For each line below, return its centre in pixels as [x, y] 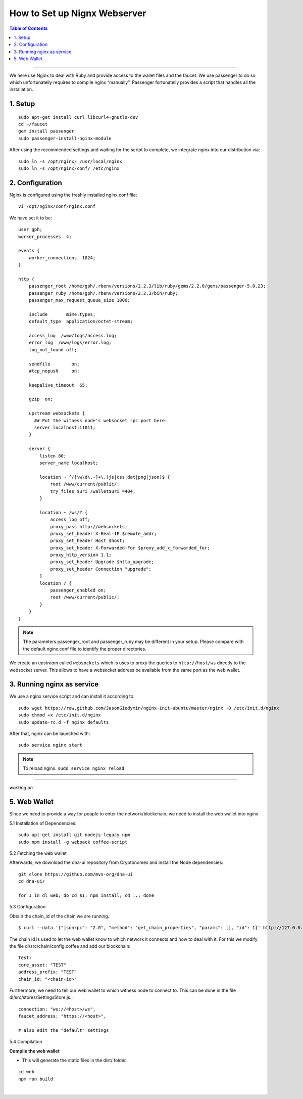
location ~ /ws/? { [64, 512]
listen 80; [53, 456]
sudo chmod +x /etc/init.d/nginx [60, 715]
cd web [27, 1072]
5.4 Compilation [26, 1042]
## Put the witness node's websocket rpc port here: [101, 420]
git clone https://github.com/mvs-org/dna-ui [76, 874]
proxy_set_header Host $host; [88, 541]
